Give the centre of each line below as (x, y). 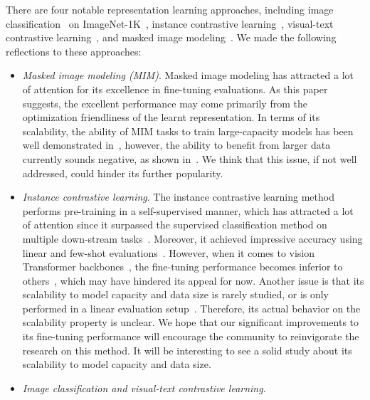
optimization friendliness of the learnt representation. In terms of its (171, 117)
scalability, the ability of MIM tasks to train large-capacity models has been (188, 131)
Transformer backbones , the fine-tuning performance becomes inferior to (183, 267)
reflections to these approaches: (74, 51)
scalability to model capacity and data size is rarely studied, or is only (176, 294)
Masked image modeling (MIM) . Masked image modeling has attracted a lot (188, 75)
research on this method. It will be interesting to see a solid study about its (187, 350)
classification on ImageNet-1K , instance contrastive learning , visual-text (170, 23)
